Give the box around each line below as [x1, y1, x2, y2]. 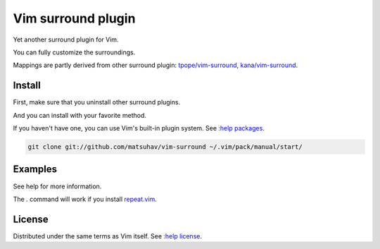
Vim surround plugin [13, 11, 136, 26]
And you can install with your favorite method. [13, 111, 147, 119]
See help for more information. [13, 182, 102, 190]
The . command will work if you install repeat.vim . [13, 195, 158, 203]
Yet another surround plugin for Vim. [13, 35, 119, 44]
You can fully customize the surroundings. [13, 48, 136, 56]
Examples [13, 163, 58, 176]
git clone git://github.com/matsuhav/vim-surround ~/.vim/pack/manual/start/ [27, 143, 303, 151]
